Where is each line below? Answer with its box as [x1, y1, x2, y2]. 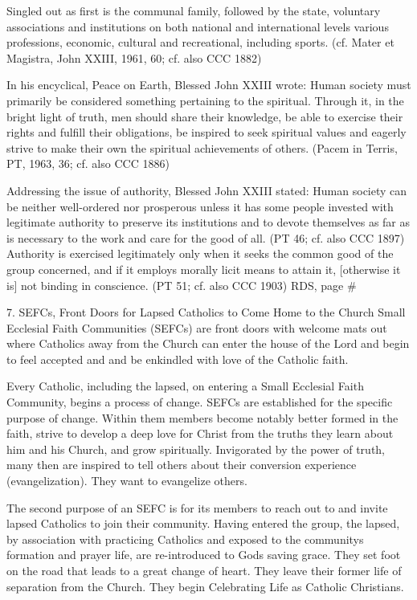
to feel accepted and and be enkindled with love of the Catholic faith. [6, 350, 349, 367]
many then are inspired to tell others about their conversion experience [6, 456, 357, 473]
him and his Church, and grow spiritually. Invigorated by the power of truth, [6, 440, 386, 457]
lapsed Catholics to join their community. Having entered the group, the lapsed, [6, 515, 400, 532]
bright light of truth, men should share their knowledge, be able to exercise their [6, 108, 403, 124]
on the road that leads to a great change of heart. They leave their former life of [6, 562, 402, 578]
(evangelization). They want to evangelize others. [6, 472, 247, 489]
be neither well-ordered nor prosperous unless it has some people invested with [6, 198, 394, 214]
